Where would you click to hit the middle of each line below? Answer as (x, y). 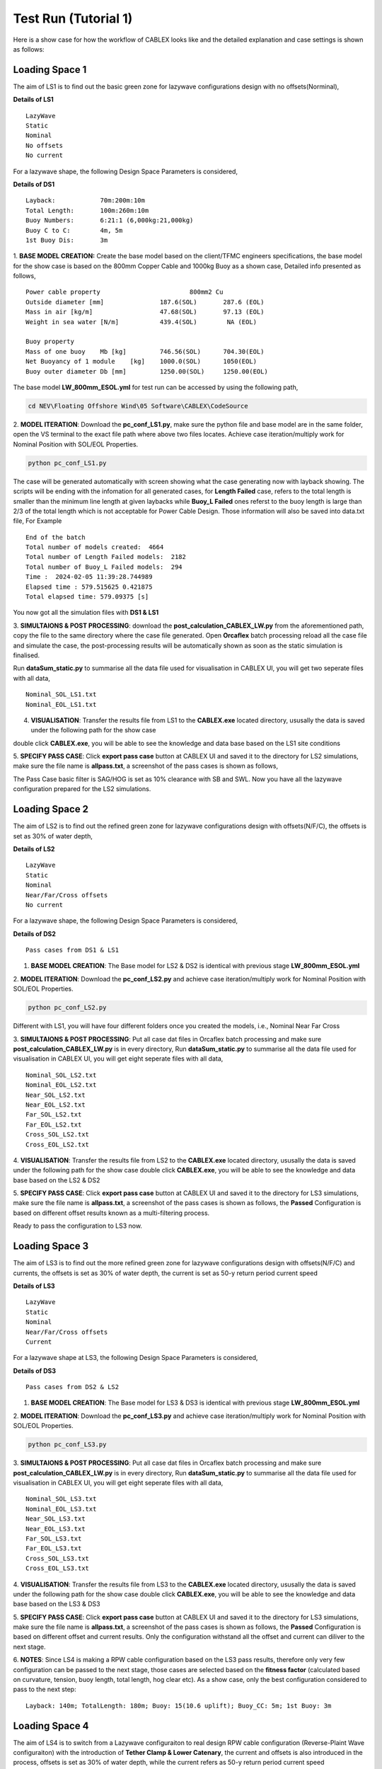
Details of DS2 (35, 933)
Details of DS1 (34, 184)
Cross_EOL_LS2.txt (58, 1144)
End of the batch (56, 537)
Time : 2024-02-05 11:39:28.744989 (89, 577)
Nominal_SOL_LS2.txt (61, 1075)
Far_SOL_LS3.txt (54, 1538)
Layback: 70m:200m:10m (85, 201)
